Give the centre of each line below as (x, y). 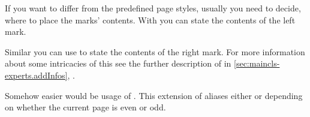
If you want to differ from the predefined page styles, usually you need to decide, (153, 8)
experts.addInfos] (36, 75)
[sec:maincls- (257, 63)
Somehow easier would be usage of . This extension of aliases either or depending (154, 95)
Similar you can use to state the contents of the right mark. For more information (155, 51)
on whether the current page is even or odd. (85, 107)
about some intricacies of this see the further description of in (118, 63)
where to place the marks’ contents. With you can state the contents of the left (150, 19)
